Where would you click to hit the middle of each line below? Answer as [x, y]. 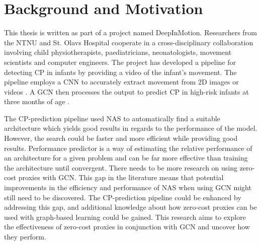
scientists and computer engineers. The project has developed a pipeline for [120, 62]
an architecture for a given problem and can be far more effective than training [126, 158]
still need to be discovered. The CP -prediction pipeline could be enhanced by [123, 197]
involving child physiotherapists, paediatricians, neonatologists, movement [118, 52]
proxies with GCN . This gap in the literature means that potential [121, 177]
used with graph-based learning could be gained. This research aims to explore [125, 217]
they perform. [25, 236]
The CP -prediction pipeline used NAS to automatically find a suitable [112, 118]
